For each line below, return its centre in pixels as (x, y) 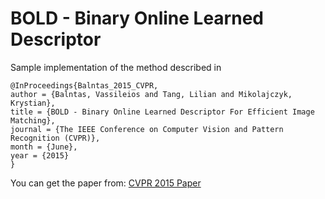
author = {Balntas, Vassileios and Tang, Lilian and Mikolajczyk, (151, 94)
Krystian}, (33, 103)
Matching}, (33, 120)
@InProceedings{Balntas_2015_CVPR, (84, 85)
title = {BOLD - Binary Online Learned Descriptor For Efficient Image (162, 112)
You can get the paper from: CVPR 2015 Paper (106, 183)
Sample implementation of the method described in (116, 67)
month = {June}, (44, 147)
